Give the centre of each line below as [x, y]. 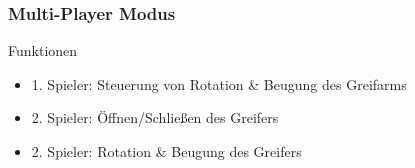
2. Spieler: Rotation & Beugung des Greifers [166, 151]
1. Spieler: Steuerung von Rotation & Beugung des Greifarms [219, 83]
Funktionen [43, 50]
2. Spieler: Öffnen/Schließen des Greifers [155, 117]
